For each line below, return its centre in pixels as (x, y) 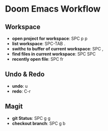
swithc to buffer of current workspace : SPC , (58, 49)
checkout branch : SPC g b (39, 123)
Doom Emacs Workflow (53, 9)
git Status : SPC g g (31, 118)
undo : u (20, 86)
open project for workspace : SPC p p (50, 38)
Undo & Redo (25, 74)
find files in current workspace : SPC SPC (54, 54)
